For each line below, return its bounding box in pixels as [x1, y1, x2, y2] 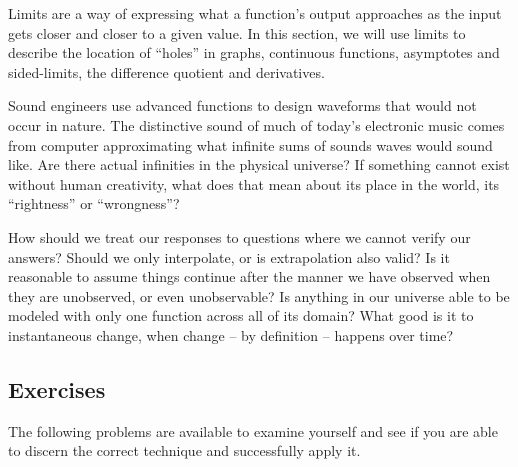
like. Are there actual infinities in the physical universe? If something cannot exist [8, 154, 510, 175]
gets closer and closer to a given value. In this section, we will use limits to [8, 22, 466, 43]
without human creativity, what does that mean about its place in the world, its [8, 173, 500, 194]
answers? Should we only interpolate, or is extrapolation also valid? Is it [8, 246, 450, 267]
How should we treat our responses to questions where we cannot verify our [8, 226, 471, 247]
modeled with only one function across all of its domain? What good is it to [8, 305, 474, 326]
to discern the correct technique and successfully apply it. [8, 440, 361, 461]
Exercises [8, 373, 106, 404]
